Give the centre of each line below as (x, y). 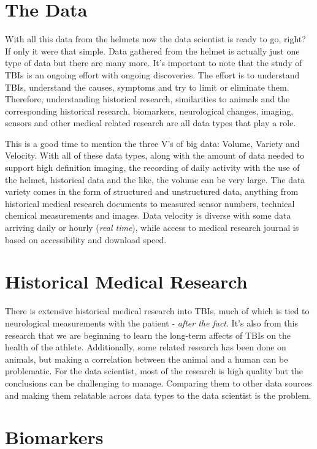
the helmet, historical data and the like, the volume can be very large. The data (155, 179)
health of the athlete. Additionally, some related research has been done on (146, 347)
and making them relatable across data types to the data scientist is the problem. (158, 395)
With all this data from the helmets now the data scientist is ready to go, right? (155, 39)
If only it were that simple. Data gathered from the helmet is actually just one (152, 51)
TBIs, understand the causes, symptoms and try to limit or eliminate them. (147, 87)
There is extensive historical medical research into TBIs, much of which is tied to (157, 311)
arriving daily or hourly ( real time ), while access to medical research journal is (152, 228)
